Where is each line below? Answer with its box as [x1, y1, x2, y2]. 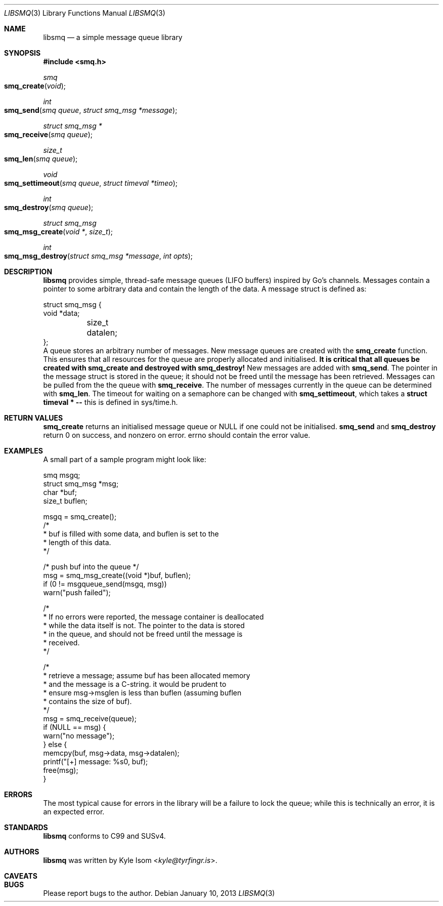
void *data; [43, 309, 80, 317]
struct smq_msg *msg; [43, 479, 119, 488]
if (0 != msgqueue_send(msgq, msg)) [43, 580, 167, 588]
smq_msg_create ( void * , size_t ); [4, 227, 113, 236]
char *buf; [43, 488, 77, 497]
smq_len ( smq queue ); [4, 154, 78, 163]
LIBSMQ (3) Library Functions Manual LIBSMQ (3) [4, 9, 165, 17]
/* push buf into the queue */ [43, 562, 139, 571]
